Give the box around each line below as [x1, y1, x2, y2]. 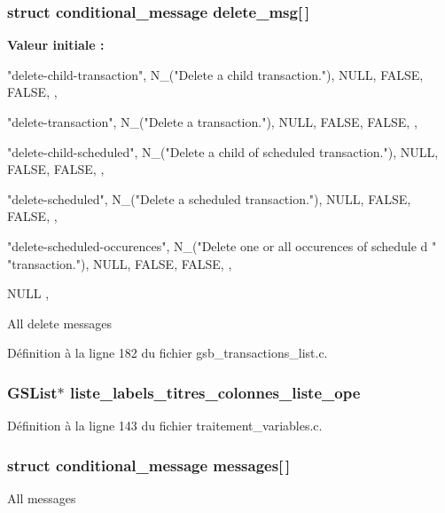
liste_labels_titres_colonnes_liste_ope [69, 381, 361, 403]
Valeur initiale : [7, 36, 105, 54]
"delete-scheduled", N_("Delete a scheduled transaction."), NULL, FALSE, [7, 189, 411, 208]
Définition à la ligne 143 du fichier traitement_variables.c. [7, 416, 323, 435]
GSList [7, 381, 58, 403]
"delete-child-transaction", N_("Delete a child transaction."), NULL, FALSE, [7, 65, 424, 83]
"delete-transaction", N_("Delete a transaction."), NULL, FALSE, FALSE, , [7, 113, 418, 130]
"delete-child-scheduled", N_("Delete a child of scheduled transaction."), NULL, [7, 142, 439, 161]
